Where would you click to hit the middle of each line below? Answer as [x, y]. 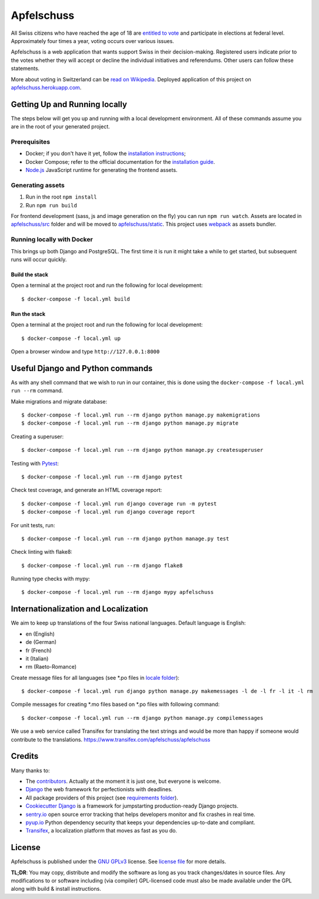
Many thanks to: [30, 770]
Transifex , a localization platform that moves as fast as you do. [102, 831]
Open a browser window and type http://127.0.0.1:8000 [85, 351]
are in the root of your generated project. [60, 127]
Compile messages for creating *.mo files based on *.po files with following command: [115, 705]
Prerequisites [30, 141]
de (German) [41, 642]
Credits [25, 756]
